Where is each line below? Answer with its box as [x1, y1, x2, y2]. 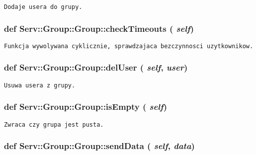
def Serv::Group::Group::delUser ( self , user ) [4, 61, 188, 74]
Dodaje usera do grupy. [4, 3, 83, 10]
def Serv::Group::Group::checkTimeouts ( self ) [4, 22, 194, 34]
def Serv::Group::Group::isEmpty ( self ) [4, 100, 167, 113]
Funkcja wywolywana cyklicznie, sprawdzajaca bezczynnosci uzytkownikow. [4, 42, 254, 50]
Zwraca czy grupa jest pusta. [4, 121, 104, 128]
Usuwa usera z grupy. [4, 81, 76, 89]
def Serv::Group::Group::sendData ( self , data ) [4, 140, 195, 152]
